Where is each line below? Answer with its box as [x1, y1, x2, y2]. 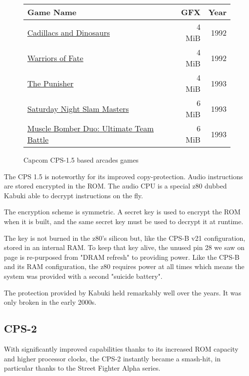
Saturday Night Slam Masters [27, 103, 129, 114]
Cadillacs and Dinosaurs [27, 26, 110, 38]
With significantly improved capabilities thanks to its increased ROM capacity [4, 343, 239, 354]
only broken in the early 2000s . [4, 297, 97, 307]
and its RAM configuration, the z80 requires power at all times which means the [4, 261, 245, 272]
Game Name [27, 6, 77, 18]
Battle [27, 134, 49, 145]
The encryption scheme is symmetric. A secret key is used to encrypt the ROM [4, 207, 241, 217]
